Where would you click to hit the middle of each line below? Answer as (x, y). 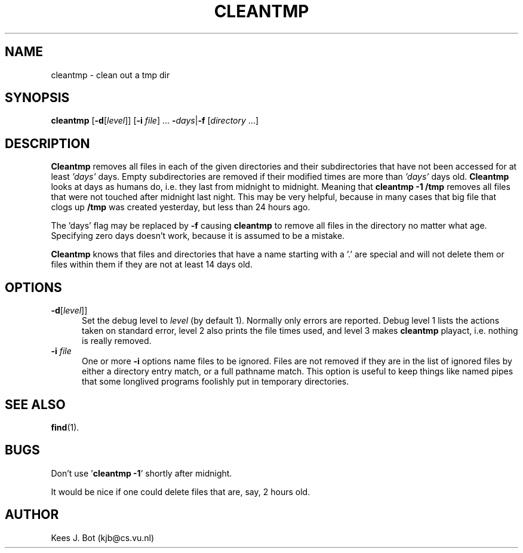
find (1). (65, 427)
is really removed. (117, 341)
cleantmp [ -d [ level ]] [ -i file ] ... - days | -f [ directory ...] (155, 121)
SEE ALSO (35, 404)
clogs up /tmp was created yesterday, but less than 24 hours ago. (181, 207)
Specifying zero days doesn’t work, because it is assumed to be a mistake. (198, 236)
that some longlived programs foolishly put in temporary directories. (216, 382)
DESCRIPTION (47, 143)
